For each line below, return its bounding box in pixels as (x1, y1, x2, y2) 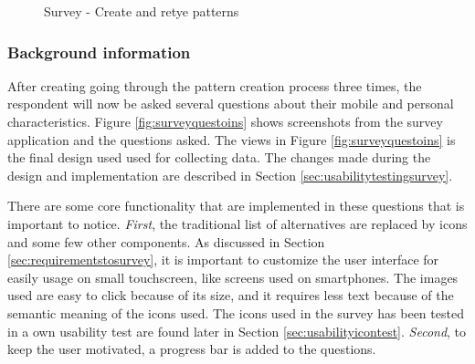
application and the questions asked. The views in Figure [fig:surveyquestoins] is (7, 130, 456, 149)
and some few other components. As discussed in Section (7, 232, 325, 251)
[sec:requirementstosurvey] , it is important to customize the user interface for (7, 250, 439, 269)
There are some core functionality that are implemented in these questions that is (7, 196, 465, 215)
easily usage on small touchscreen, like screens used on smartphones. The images (7, 267, 459, 286)
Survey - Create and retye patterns (44, 2, 239, 20)
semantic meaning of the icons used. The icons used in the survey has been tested (7, 303, 464, 322)
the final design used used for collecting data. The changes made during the (7, 148, 431, 167)
